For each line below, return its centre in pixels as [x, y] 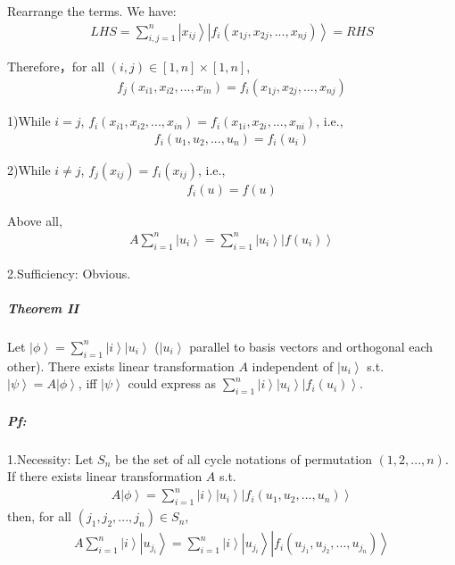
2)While [29, 169]
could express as [172, 383]
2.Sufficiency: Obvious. [69, 273]
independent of [293, 366]
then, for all [40, 516]
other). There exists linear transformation [121, 366]
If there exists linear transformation [105, 476]
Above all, [35, 220]
